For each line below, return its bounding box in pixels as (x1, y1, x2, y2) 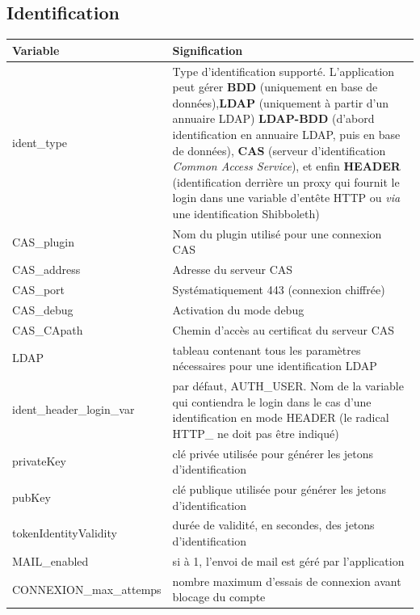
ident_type (12, 133, 68, 150)
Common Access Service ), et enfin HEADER (172, 158, 401, 175)
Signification (172, 41, 243, 58)
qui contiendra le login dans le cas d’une (172, 393, 372, 410)
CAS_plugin (12, 233, 75, 250)
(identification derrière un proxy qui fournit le (172, 173, 400, 190)
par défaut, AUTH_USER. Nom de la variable (172, 377, 404, 394)
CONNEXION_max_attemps (12, 580, 162, 597)
